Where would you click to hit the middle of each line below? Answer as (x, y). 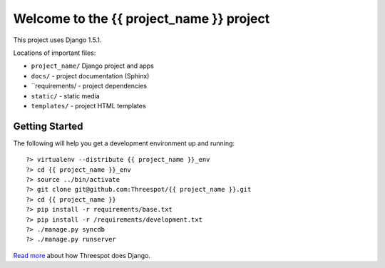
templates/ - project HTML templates (88, 105)
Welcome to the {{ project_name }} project (142, 19)
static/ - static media (65, 96)
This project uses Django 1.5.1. (57, 40)
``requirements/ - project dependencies (89, 86)
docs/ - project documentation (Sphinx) (90, 76)
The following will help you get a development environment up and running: (124, 143)
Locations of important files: (55, 53)
